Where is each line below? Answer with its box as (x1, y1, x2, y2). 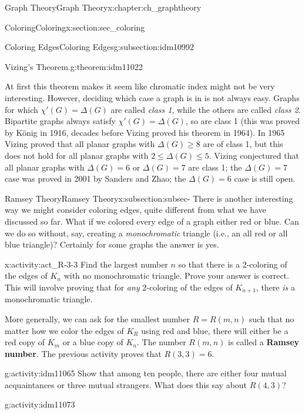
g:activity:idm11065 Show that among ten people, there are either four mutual (5, 367, 287, 379)
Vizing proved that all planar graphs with (5, 138, 155, 150)
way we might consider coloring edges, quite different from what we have (5, 203, 266, 216)
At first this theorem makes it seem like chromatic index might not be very (5, 80, 275, 92)
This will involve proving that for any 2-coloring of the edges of (5, 281, 233, 293)
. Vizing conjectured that (209, 149, 299, 161)
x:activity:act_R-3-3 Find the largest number (5, 258, 168, 270)
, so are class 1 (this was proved (185, 115, 300, 127)
